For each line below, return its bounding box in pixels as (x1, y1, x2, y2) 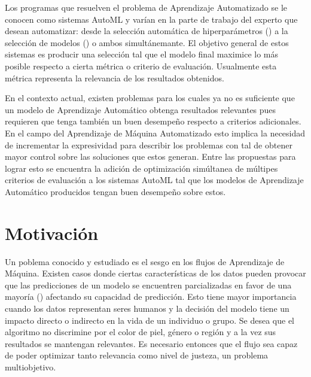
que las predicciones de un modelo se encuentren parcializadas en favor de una (5, 278, 292, 291)
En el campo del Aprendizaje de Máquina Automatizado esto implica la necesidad (5, 126, 306, 139)
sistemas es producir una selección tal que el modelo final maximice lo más (5, 48, 279, 60)
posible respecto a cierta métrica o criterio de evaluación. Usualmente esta (5, 59, 277, 72)
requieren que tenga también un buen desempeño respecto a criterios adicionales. (5, 115, 301, 127)
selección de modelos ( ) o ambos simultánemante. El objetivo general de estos (5, 36, 289, 48)
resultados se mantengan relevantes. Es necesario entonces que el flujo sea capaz (5, 337, 298, 349)
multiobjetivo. (5, 360, 56, 373)
